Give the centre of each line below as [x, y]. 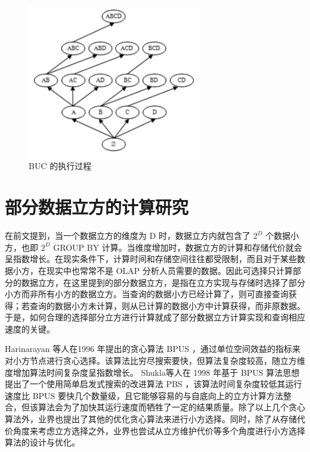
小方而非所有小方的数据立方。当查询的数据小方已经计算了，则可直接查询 [147, 294]
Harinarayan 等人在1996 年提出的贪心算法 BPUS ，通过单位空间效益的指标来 [153, 349]
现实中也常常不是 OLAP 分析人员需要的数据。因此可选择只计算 [169, 270]
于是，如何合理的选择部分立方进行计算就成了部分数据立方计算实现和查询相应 [155, 317]
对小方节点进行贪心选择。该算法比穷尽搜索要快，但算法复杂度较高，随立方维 [155, 361]
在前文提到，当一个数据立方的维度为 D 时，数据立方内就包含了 [128, 236]
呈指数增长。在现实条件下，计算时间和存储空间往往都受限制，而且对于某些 [151, 259]
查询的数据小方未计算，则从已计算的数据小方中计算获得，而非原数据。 [167, 305]
